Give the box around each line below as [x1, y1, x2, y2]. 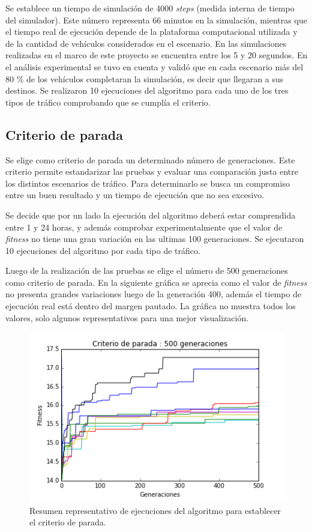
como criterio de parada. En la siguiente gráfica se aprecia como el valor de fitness [5, 276, 307, 288]
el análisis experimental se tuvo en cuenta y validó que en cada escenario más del [5, 60, 304, 73]
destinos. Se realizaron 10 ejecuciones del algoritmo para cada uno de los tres [5, 84, 289, 97]
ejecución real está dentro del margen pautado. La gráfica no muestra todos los [5, 300, 296, 312]
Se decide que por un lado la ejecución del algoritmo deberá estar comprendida [5, 208, 296, 221]
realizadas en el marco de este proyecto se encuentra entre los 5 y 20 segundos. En [5, 49, 308, 61]
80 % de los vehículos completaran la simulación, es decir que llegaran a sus [5, 72, 284, 85]
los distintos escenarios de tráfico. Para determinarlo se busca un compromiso [5, 177, 290, 189]
